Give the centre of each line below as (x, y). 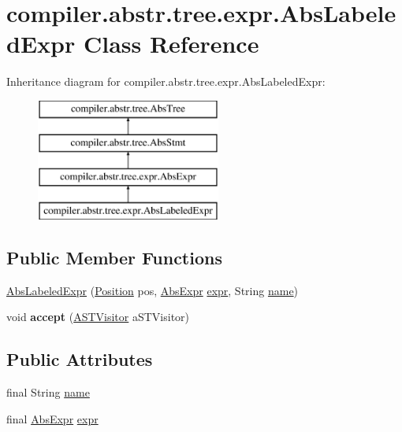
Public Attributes (80, 359)
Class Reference (171, 44)
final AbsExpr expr (52, 418)
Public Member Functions (114, 258)
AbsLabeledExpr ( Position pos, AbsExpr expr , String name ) (153, 290)
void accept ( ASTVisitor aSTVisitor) (98, 317)
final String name (48, 392)
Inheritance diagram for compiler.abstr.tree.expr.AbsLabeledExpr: (166, 81)
